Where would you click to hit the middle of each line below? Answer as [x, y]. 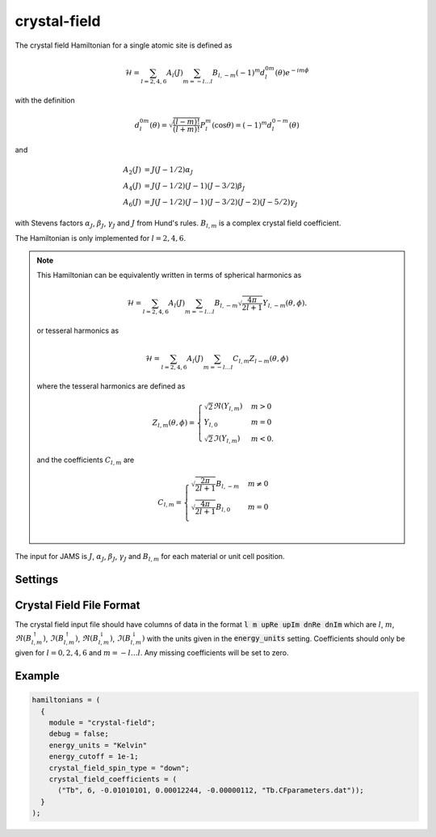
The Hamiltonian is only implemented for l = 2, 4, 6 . [100, 238]
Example [37, 676]
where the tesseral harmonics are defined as [111, 386]
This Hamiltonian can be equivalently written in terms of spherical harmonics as [169, 275]
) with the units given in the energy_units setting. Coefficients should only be [273, 638]
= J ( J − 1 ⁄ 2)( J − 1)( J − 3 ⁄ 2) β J [195, 187]
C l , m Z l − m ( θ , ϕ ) [261, 360]
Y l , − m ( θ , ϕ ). [285, 304]
